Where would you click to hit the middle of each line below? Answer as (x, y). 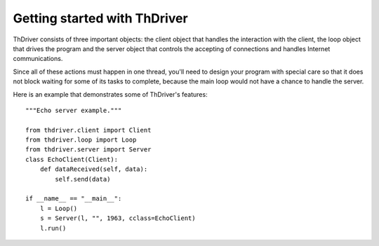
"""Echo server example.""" (74, 110)
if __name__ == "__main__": (74, 199)
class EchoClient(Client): (72, 159)
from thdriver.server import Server (88, 150)
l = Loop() (59, 208)
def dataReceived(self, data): (94, 169)
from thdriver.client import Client (88, 130)
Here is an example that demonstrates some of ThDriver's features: (110, 94)
